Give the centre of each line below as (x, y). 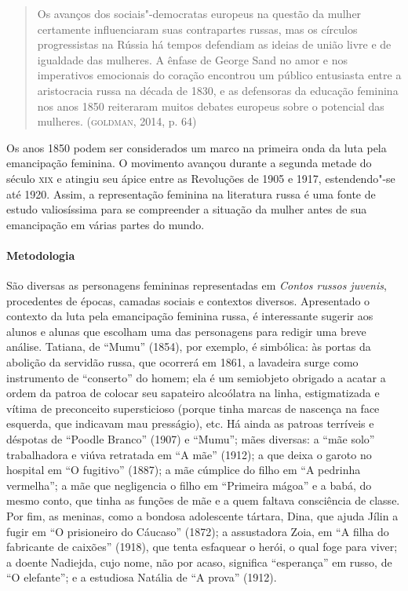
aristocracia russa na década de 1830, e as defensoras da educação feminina (218, 90)
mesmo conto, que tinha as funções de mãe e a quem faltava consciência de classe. (203, 500)
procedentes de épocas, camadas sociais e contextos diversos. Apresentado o (188, 300)
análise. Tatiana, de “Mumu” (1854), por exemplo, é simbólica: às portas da (189, 347)
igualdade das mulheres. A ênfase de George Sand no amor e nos (193, 59)
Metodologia (41, 255)
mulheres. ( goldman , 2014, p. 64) (117, 121)
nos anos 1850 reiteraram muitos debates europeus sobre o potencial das (211, 106)
